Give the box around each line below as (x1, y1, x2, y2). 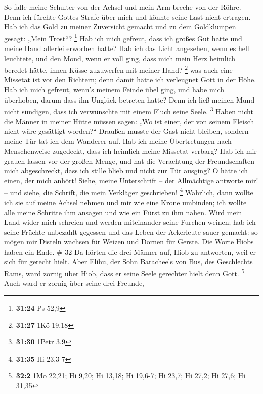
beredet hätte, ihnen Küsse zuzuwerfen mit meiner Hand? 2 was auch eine (4, 63, 233, 75)
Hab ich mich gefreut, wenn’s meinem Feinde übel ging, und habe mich (4, 84, 225, 95)
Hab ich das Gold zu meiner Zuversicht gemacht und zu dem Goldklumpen (4, 21, 236, 32)
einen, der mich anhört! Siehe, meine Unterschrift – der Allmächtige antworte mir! (4, 175, 258, 186)
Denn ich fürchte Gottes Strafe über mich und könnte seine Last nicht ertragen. (4, 11, 251, 22)
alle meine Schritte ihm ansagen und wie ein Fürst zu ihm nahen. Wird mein (4, 207, 242, 217)
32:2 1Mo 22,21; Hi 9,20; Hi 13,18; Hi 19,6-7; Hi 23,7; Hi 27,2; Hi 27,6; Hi (16, 370, 246, 381)
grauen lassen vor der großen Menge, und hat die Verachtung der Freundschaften (4, 155, 255, 166)
